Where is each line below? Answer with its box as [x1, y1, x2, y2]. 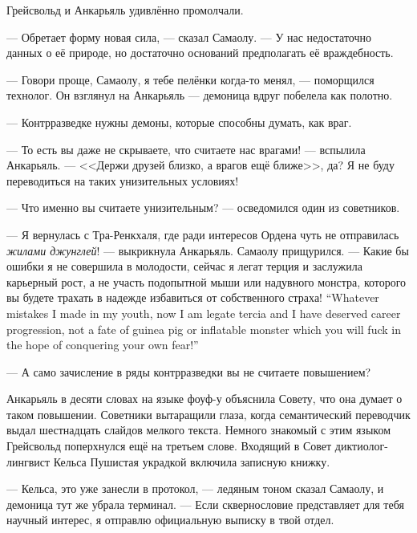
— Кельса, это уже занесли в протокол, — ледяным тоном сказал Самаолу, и [6, 480, 384, 497]
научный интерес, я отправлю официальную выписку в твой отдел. [6, 511, 334, 528]
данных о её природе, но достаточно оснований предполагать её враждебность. [6, 44, 394, 61]
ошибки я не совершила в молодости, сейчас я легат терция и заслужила [6, 258, 362, 275]
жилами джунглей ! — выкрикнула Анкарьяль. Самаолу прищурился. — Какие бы [6, 242, 409, 258]
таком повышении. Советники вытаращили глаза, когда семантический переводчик [6, 405, 411, 422]
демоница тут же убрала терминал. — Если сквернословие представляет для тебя [6, 495, 404, 512]
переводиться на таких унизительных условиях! [6, 172, 239, 189]
